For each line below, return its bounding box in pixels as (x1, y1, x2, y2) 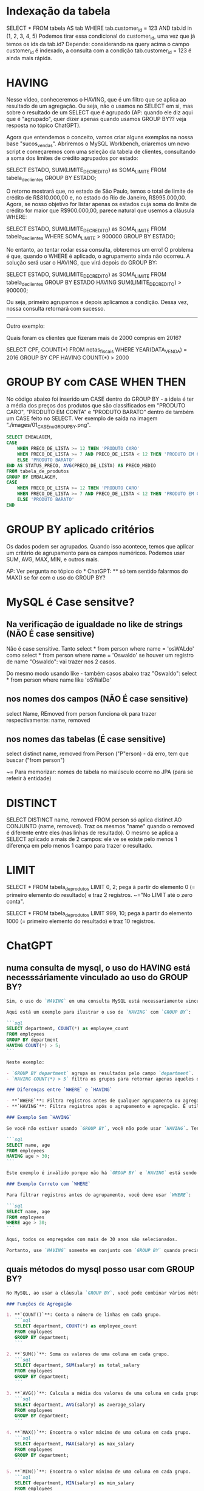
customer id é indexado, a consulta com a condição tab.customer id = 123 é (6, 47, 192, 55)
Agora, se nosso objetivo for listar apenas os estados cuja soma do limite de (6, 200, 197, 207)
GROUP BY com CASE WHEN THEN (6, 375, 186, 389)
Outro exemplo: (6, 322, 45, 330)
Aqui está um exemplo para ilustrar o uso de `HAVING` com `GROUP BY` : (6, 1009, 191, 1015)
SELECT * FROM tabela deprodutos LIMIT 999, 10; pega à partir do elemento (6, 909, 192, 918)
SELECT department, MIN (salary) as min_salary (14, 1480, 135, 1486)
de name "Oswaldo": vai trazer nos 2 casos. (6, 658, 117, 665)
